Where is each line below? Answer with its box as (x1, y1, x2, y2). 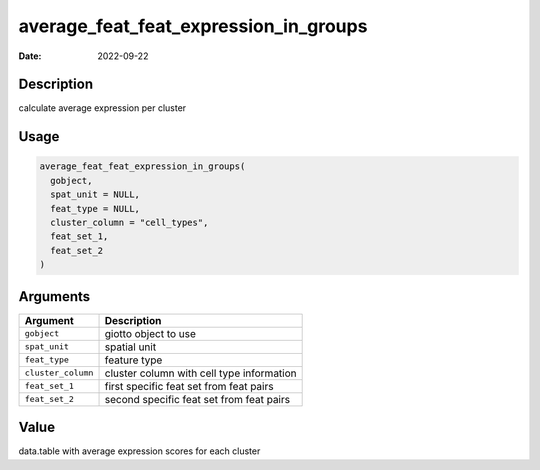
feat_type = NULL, (50, 203, 140, 214)
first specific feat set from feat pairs (104, 379, 274, 393)
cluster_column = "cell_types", (50, 217, 209, 229)
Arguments (18, 288, 91, 305)
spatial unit (104, 340, 157, 354)
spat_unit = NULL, (50, 189, 140, 200)
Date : (18, 50, 42, 62)
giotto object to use (104, 326, 197, 340)
